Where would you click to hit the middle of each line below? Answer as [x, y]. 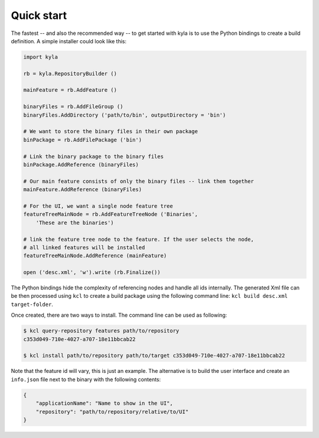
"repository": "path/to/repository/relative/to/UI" [112, 412]
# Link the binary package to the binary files [93, 156]
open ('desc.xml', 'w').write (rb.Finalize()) [92, 273]
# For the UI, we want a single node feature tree [98, 206]
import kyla [41, 57]
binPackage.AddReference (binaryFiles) [81, 165]
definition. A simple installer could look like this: [69, 41]
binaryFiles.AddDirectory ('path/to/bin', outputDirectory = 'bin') [125, 115]
